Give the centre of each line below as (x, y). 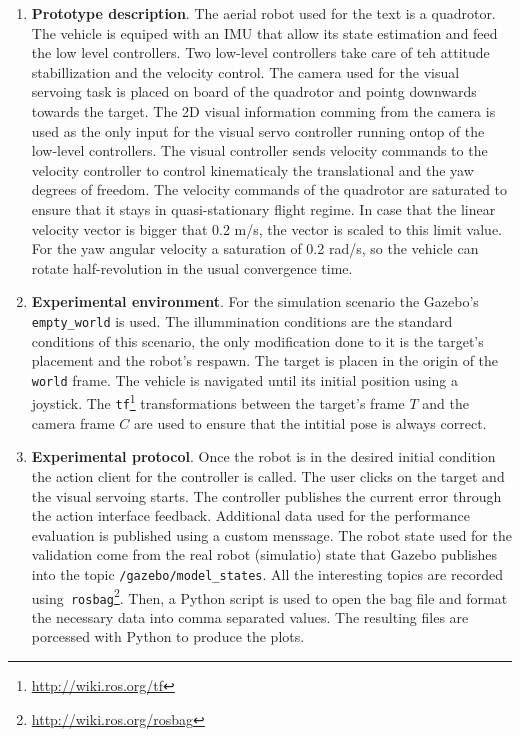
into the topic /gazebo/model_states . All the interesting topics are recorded (267, 573)
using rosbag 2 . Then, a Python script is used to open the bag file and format (269, 596)
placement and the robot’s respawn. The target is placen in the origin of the (265, 360)
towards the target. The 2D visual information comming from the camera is (263, 110)
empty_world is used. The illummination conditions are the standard (242, 320)
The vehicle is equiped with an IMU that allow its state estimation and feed (264, 32)
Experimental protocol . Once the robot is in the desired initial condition (263, 456)
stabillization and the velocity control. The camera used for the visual (245, 71)
